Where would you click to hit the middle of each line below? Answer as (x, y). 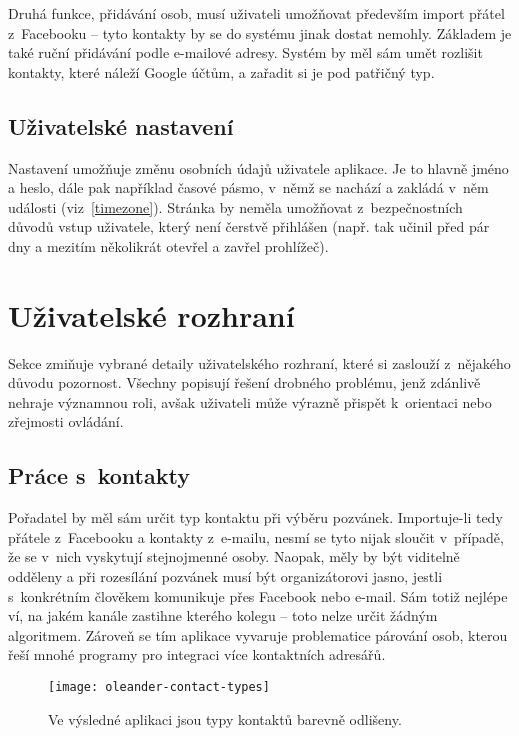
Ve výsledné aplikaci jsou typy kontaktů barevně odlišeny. (225, 718)
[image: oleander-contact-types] (159, 687)
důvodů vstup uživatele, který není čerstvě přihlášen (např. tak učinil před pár (249, 226)
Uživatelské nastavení (121, 125)
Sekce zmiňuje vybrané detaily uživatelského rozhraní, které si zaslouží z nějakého (259, 362)
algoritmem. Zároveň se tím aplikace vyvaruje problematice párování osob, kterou (258, 634)
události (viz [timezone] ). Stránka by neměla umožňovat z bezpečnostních (235, 206)
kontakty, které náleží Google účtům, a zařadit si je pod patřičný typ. (221, 71)
